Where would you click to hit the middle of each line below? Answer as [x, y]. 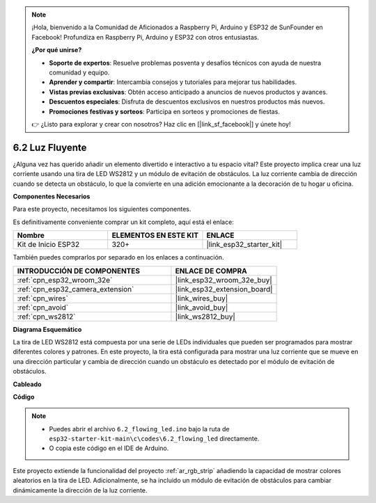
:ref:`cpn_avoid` [43, 308]
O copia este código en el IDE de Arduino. [109, 448]
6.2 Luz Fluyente [50, 147]
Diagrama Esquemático [47, 329]
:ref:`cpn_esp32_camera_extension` [76, 289]
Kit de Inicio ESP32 [48, 245]
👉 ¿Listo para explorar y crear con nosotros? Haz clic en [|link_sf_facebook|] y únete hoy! [161, 124]
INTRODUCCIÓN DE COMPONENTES [79, 271]
